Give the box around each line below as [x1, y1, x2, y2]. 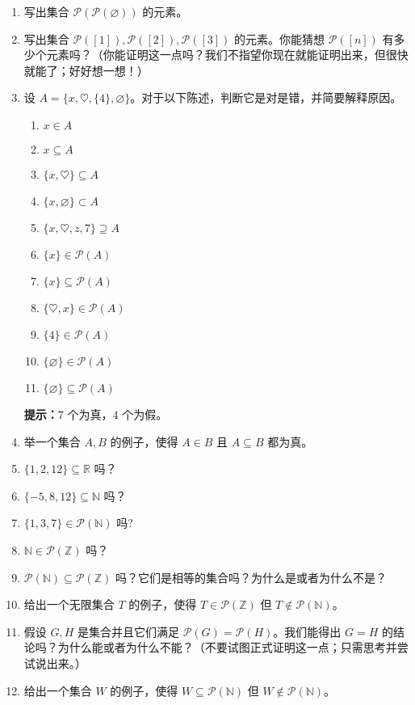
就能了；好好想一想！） [23, 61, 149, 78]
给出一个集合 [23, 682, 92, 699]
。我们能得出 [273, 623, 342, 640]
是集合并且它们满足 [78, 623, 180, 640]
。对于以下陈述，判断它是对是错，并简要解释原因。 [130, 89, 402, 106]
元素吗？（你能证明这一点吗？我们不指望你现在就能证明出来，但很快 [46, 46, 409, 63]
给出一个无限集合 [23, 596, 115, 613]
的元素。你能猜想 [234, 30, 325, 47]
